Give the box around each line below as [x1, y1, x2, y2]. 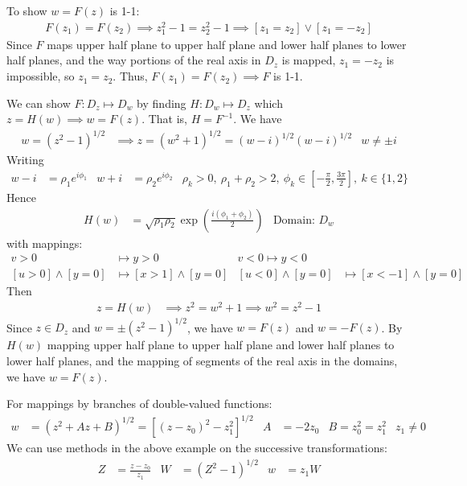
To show [6, 2, 47, 19]
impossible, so [6, 68, 75, 84]
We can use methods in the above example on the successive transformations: [6, 439, 387, 456]
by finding [137, 94, 186, 111]
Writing [6, 151, 44, 168]
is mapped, [281, 51, 336, 68]
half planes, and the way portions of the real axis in [6, 51, 261, 68]
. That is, [141, 110, 187, 127]
